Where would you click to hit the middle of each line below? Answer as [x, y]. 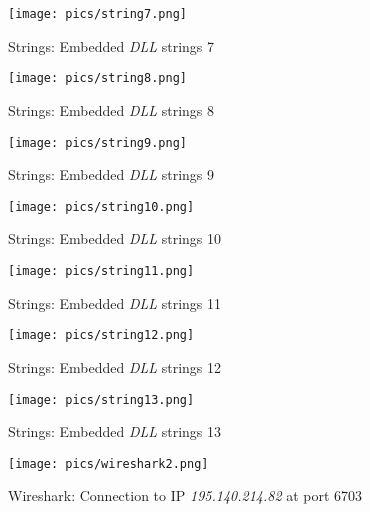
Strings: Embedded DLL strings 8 [111, 109]
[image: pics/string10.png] [101, 206]
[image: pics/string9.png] [97, 142]
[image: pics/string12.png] [101, 335]
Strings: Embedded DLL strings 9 [111, 174]
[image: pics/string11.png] [101, 271]
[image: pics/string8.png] [97, 78]
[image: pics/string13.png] [101, 399]
